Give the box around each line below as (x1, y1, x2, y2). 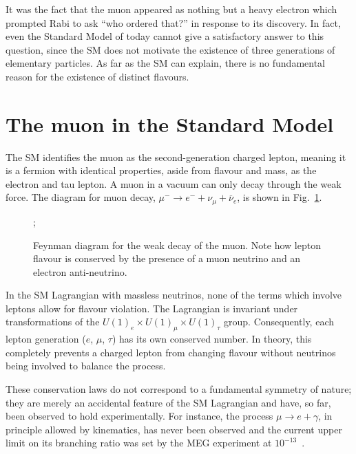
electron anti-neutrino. (33, 264, 127, 279)
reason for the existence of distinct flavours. (6, 69, 189, 83)
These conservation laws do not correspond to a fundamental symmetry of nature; (6, 382, 352, 396)
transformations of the (6, 314, 100, 329)
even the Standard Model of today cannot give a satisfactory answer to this (6, 29, 324, 43)
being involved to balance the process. (6, 358, 166, 373)
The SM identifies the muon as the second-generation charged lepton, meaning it (6, 149, 346, 164)
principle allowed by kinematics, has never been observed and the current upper (6, 422, 342, 436)
